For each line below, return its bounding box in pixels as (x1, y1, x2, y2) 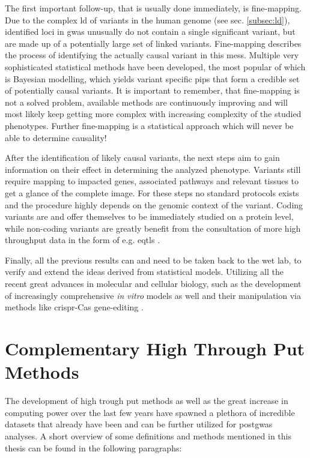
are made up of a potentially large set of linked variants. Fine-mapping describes (5, 37, 302, 49)
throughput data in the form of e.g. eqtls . (5, 234, 160, 246)
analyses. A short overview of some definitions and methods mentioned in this (5, 429, 291, 442)
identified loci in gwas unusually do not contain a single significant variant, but (5, 25, 296, 38)
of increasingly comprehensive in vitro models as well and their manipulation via (5, 289, 301, 301)
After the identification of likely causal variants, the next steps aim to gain (5, 151, 280, 164)
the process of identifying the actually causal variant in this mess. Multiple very (5, 49, 299, 61)
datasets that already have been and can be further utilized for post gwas (5, 418, 273, 430)
